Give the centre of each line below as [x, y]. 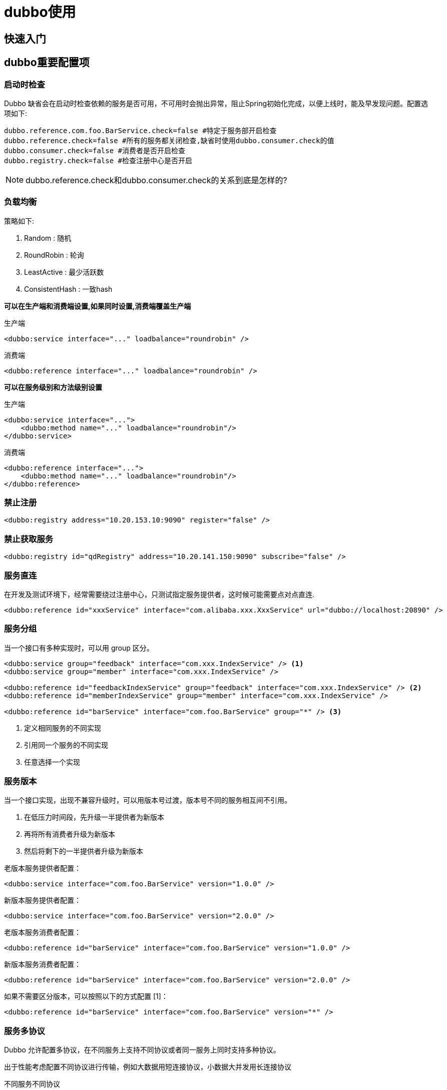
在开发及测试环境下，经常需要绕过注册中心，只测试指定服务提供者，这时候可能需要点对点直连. [159, 594]
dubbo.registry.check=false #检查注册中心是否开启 [98, 160]
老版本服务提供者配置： [43, 868]
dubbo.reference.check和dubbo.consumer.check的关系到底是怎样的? [156, 180]
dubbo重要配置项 [47, 63]
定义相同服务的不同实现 [63, 728]
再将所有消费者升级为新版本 [70, 834]
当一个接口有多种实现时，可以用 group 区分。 [79, 648]
